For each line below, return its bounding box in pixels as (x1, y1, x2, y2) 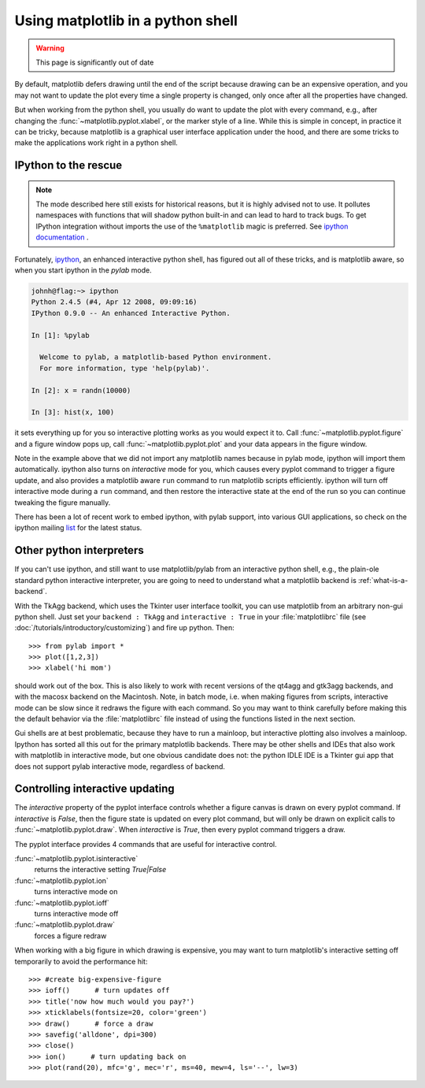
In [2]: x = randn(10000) (31, 386, 131, 395)
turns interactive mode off (34, 909, 119, 918)
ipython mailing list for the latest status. (14, 523, 142, 533)
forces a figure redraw (34, 930, 107, 941)
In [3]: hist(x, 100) (31, 408, 115, 417)
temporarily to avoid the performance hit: (14, 956, 148, 966)
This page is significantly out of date (35, 58, 154, 67)
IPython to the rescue (14, 158, 123, 173)
